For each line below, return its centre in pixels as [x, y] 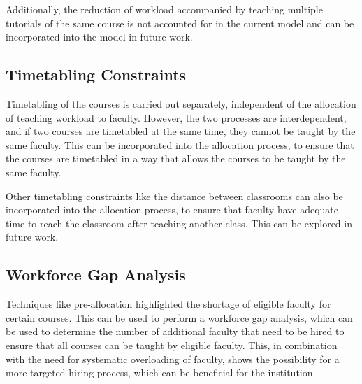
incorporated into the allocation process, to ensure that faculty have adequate [172, 209]
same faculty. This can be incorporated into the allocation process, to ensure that [180, 144]
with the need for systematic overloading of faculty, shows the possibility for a [173, 358]
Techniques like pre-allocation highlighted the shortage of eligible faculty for [168, 304]
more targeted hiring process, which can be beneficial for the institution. [161, 372]
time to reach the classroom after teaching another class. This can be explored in [179, 223]
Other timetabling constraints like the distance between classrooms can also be [174, 195]
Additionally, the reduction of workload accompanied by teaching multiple [164, 9]
